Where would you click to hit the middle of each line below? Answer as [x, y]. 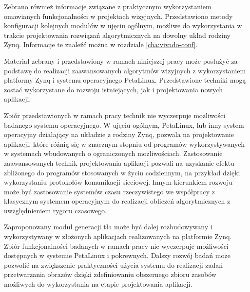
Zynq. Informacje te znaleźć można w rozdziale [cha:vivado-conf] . [101, 44]
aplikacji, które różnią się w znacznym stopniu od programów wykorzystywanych [124, 144]
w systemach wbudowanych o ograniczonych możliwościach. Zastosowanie [113, 153]
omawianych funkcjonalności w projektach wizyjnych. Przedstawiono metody [118, 16]
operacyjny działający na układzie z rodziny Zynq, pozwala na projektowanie [119, 134]
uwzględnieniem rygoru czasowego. [55, 210]
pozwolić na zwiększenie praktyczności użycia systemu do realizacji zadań [114, 265]
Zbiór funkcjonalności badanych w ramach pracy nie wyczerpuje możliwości [116, 246]
